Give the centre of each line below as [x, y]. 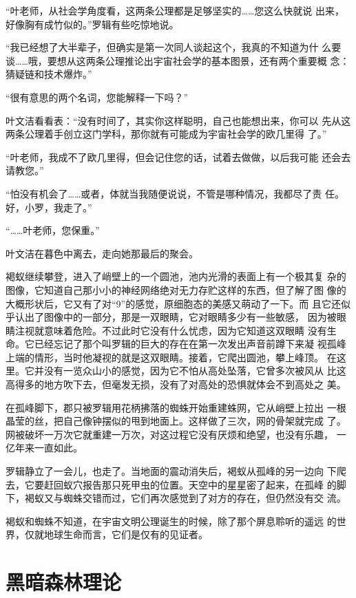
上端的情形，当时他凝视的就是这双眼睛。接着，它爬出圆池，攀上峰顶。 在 [171, 357]
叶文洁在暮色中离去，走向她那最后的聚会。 [102, 253]
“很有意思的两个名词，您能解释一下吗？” [97, 97]
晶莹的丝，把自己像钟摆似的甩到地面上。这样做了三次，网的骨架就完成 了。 [176, 421]
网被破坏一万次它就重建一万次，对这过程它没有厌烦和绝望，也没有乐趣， [169, 434]
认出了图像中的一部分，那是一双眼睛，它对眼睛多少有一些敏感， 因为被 [176, 317]
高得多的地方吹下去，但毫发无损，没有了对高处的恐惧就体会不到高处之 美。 [176, 384]
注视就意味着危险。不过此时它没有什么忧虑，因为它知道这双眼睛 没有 [171, 330]
